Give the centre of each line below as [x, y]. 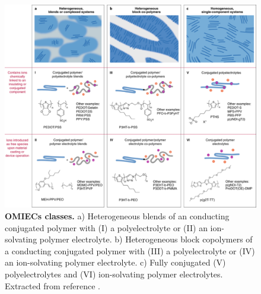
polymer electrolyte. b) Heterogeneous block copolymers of [146, 239]
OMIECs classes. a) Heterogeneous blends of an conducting [117, 216]
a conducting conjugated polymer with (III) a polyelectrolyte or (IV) [130, 250]
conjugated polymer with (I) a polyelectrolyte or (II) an [106, 227]
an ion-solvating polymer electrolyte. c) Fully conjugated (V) [115, 262]
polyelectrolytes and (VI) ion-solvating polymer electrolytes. [114, 274]
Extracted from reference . [52, 285]
